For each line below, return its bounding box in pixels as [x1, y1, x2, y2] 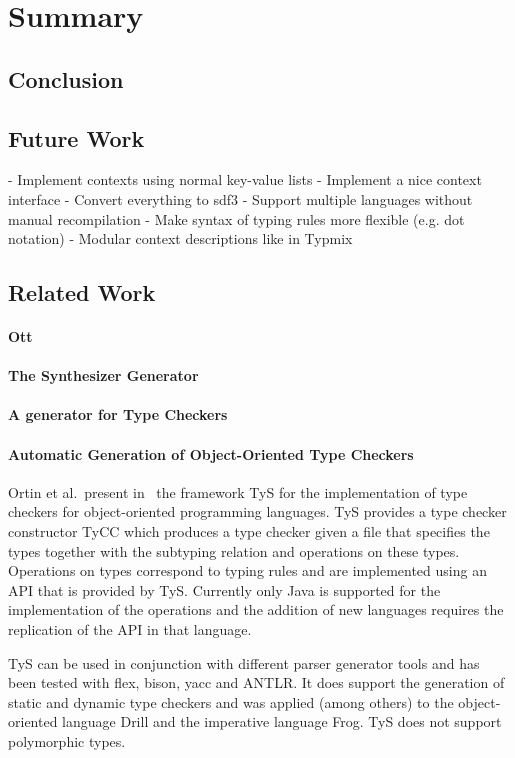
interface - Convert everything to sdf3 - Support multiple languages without [8, 188, 473, 209]
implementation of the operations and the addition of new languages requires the [8, 599, 504, 620]
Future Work [8, 122, 145, 153]
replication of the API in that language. [8, 619, 252, 640]
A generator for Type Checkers [8, 404, 228, 425]
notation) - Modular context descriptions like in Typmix [8, 228, 353, 249]
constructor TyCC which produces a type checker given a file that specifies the [8, 521, 490, 542]
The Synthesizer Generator [8, 365, 199, 386]
